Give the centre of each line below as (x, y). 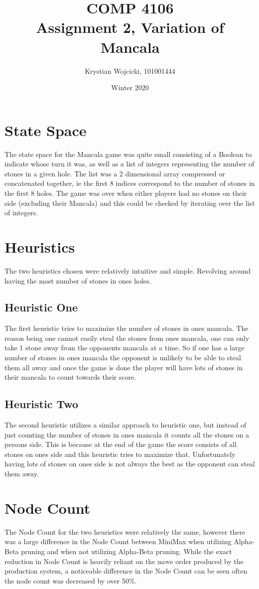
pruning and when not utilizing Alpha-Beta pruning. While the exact (127, 551)
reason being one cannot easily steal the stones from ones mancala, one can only (127, 338)
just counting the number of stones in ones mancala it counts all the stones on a (127, 434)
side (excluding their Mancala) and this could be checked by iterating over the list (130, 203)
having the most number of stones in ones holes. (78, 280)
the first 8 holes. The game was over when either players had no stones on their (126, 193)
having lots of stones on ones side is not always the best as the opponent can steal (130, 464)
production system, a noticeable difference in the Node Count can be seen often (126, 571)
